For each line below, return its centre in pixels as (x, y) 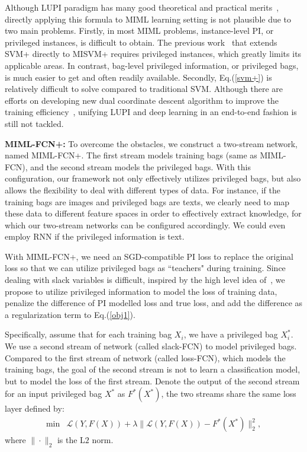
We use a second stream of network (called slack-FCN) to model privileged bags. (151, 346)
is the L (71, 440)
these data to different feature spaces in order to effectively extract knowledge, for (153, 213)
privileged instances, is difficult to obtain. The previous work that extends (141, 42)
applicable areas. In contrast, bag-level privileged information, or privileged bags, (152, 65)
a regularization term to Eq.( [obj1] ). (70, 314)
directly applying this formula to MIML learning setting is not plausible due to (148, 19)
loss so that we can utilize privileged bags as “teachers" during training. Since (145, 268)
